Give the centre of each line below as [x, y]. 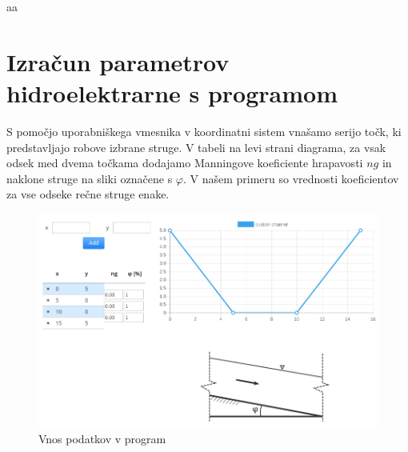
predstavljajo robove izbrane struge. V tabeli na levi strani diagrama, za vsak [196, 147]
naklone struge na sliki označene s [90, 178]
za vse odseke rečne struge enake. [88, 194]
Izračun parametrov [118, 61]
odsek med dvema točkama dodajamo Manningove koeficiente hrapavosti [185, 163]
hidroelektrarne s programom [172, 92]
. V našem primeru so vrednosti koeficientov [291, 178]
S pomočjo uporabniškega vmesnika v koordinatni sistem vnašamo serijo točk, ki [204, 131]
